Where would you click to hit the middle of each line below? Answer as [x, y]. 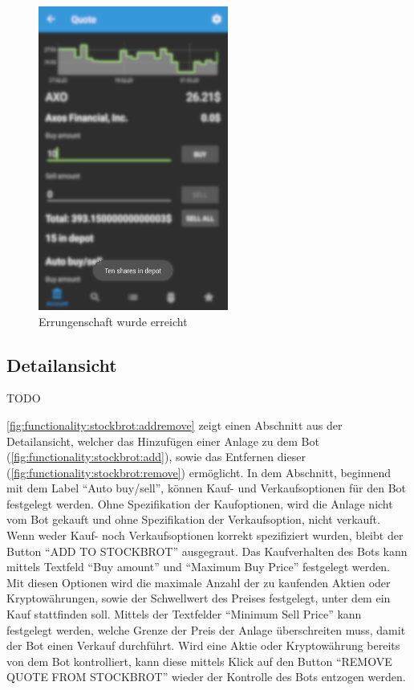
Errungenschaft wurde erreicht [113, 321]
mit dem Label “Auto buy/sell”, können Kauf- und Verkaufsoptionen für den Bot [207, 488]
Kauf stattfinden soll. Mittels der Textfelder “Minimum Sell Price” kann [184, 614]
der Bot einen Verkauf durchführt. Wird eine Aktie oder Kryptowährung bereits [203, 645]
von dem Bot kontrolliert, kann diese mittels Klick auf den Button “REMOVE [199, 661]
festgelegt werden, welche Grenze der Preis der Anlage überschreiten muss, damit [206, 629]
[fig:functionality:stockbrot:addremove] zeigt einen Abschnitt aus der [175, 425]
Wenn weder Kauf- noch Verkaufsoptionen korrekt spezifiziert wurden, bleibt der [205, 535]
